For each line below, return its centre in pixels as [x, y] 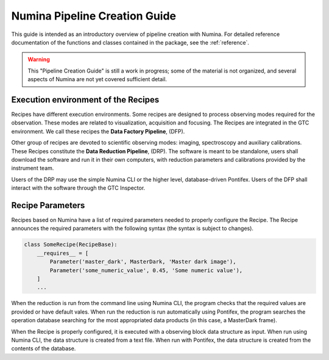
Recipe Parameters [48, 205]
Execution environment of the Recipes [85, 100]
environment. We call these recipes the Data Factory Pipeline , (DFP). [98, 131]
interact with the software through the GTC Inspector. [78, 188]
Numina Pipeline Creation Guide [94, 16]
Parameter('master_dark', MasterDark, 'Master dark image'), [143, 262]
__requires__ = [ [63, 253]
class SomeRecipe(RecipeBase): [71, 245]
